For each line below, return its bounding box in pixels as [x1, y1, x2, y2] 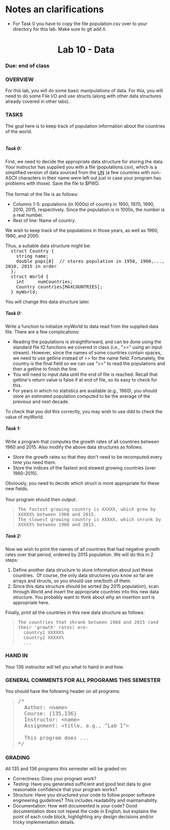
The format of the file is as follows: [5, 191, 79, 197]
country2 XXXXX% [23, 634, 65, 641]
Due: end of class [5, 62, 50, 70]
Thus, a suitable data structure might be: [5, 242, 91, 249]
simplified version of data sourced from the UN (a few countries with [5, 169, 150, 175]
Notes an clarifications [5, 4, 104, 15]
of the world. [5, 128, 32, 134]
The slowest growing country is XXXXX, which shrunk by [17, 516, 161, 522]
